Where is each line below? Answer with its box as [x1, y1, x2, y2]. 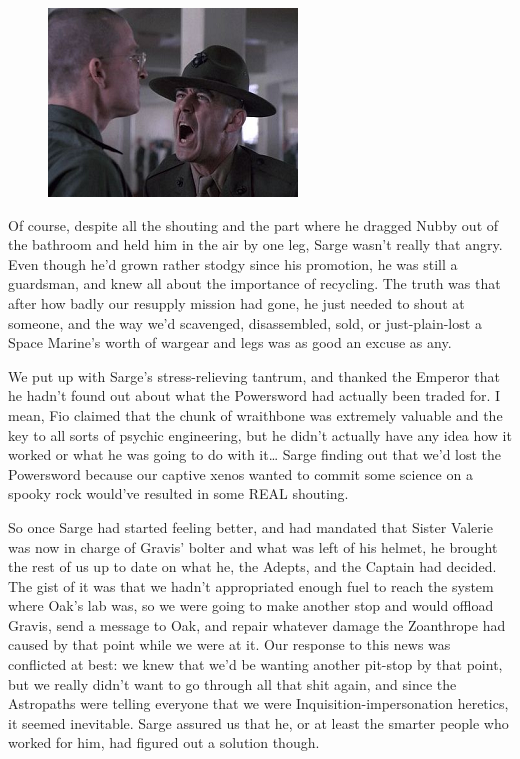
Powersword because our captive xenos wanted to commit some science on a [8, 463, 473, 484]
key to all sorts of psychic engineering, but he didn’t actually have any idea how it [8, 424, 512, 445]
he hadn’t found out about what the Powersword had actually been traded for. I [8, 385, 501, 406]
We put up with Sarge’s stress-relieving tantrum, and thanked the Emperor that [8, 365, 500, 386]
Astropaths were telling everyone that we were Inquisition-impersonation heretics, [8, 693, 509, 714]
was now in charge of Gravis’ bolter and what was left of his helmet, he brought [8, 536, 498, 557]
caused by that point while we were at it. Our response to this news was [8, 634, 451, 655]
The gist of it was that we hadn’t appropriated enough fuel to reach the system [8, 575, 494, 596]
